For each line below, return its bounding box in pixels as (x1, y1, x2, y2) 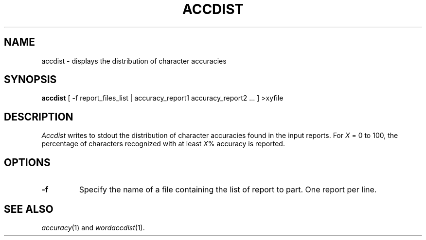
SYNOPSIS (4, 73, 57, 86)
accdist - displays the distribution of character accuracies (41, 56, 227, 65)
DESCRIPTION (4, 110, 73, 123)
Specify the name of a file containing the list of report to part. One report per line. (79, 185, 377, 195)
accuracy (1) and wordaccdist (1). (41, 223, 145, 232)
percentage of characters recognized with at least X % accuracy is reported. (41, 139, 285, 148)
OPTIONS (4, 156, 51, 169)
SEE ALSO (4, 203, 53, 215)
